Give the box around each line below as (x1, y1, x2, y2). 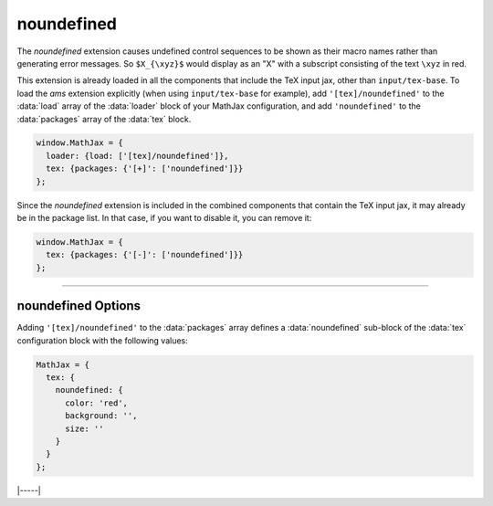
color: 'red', (65, 397, 128, 408)
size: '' (65, 423, 104, 434)
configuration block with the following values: (16, 334, 189, 346)
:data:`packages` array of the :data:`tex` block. (16, 113, 192, 124)
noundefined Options (16, 298, 142, 314)
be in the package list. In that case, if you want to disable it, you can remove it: (16, 213, 312, 224)
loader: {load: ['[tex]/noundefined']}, (46, 151, 229, 161)
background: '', (65, 411, 138, 421)
